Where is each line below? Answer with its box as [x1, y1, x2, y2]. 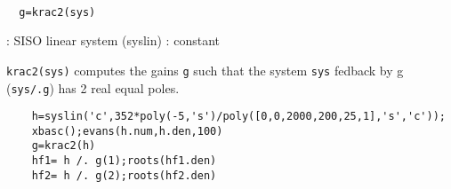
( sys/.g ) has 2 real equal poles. [6, 78, 180, 97]
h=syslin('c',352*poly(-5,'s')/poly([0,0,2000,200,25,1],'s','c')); [31, 110, 446, 123]
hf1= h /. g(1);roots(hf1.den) [31, 154, 217, 168]
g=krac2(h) [31, 139, 96, 153]
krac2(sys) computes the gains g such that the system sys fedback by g [6, 60, 404, 79]
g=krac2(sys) [19, 5, 96, 19]
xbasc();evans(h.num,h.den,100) [31, 124, 223, 138]
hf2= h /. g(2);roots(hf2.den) [31, 169, 217, 182]
